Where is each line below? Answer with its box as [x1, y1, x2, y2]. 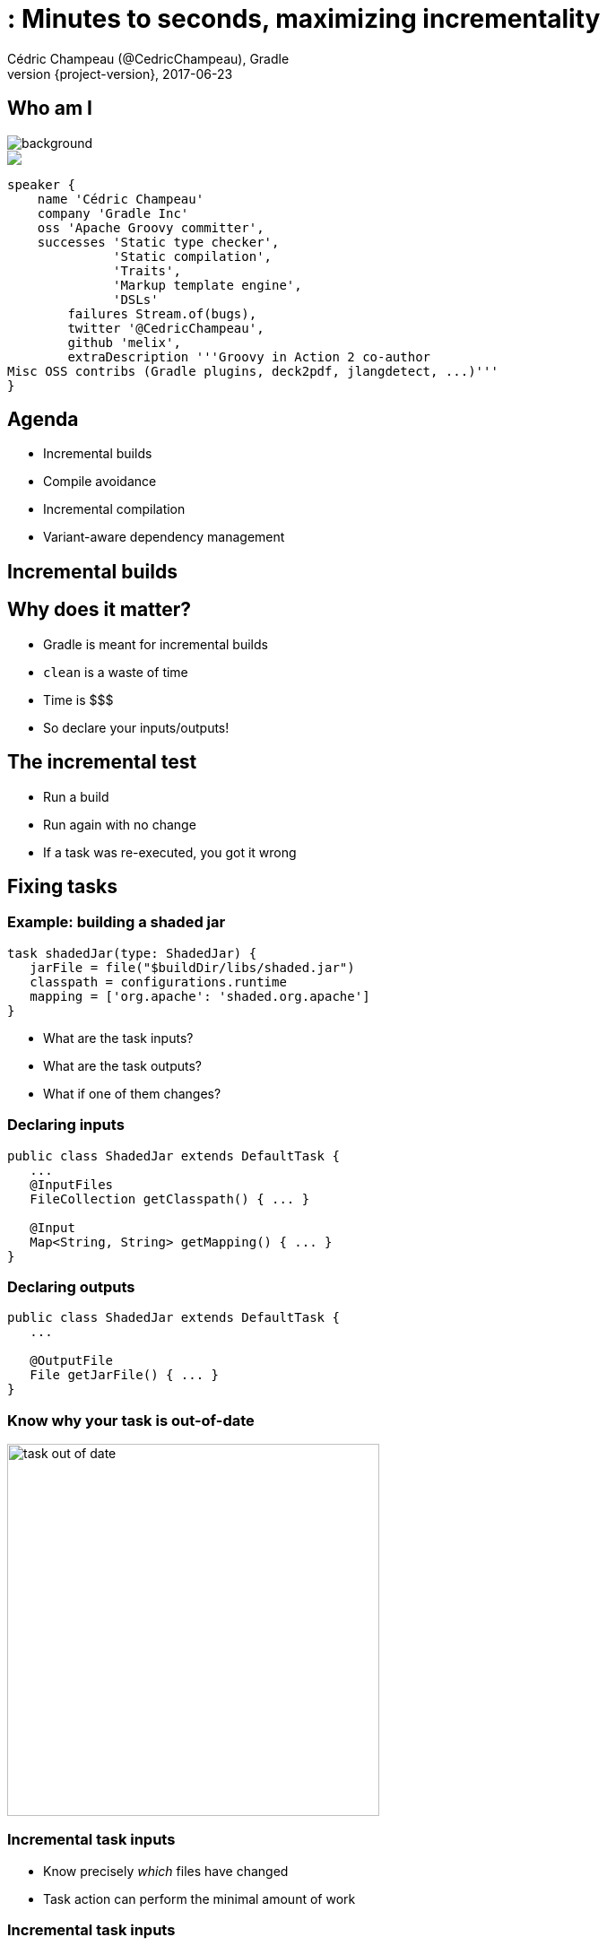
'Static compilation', [113, 248, 273, 264]
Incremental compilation [43, 501, 186, 517]
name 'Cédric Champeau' [37, 191, 204, 206]
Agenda [7, 408, 79, 431]
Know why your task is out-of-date [7, 1411, 255, 1429]
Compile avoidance [43, 473, 157, 490]
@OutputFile [30, 1353, 114, 1368]
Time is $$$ [43, 691, 114, 708]
